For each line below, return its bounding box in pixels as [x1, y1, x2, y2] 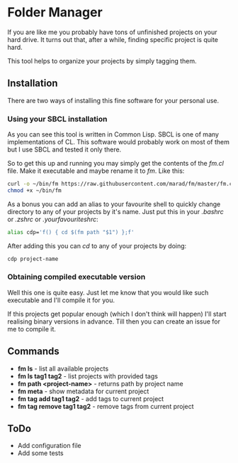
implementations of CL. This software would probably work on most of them [7, 138, 230, 147]
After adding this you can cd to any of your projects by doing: [7, 241, 187, 250]
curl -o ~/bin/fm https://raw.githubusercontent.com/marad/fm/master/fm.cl [7, 181, 236, 188]
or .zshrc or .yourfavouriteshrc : [7, 215, 98, 223]
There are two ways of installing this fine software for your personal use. [7, 96, 220, 105]
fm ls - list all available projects [17, 364, 109, 373]
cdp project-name [7, 255, 59, 262]
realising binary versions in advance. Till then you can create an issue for [7, 317, 221, 326]
